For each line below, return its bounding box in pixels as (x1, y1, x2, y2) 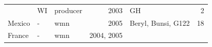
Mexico (8, 17, 30, 28)
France (8, 30, 29, 40)
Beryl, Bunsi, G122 (129, 17, 190, 28)
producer (54, 5, 83, 15)
